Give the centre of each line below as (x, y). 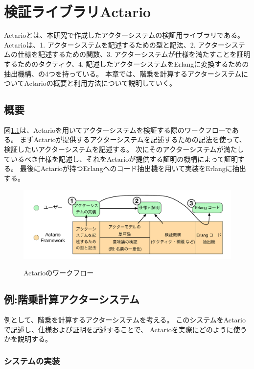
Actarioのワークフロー (59, 273)
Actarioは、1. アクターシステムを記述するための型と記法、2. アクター (114, 44)
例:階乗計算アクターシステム (72, 299)
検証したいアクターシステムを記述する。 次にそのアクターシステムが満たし (124, 149)
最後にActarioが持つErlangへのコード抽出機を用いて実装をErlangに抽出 (133, 168)
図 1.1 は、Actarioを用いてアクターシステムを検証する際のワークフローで (118, 130)
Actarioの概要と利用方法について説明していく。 (100, 83)
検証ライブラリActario (78, 12)
